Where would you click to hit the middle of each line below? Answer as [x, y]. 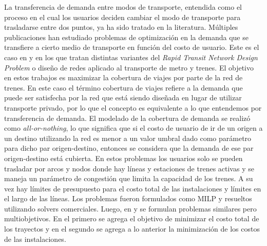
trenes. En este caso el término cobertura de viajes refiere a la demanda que [123, 87]
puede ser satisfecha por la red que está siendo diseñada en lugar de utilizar [123, 98]
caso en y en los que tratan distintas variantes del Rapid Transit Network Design [131, 57]
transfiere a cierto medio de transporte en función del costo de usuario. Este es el [132, 47]
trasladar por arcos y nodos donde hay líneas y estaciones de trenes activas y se [129, 168]
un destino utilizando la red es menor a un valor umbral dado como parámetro [128, 138]
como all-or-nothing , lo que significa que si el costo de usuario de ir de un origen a [133, 128]
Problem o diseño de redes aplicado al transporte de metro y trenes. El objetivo [129, 67]
